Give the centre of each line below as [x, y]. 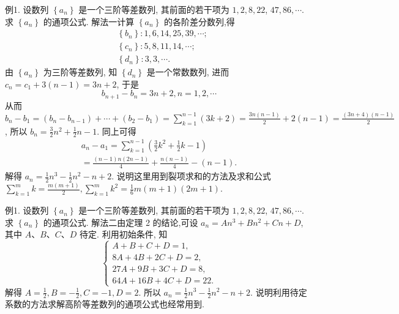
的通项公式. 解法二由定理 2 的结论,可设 [121, 222]
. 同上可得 [117, 131]
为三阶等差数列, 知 [80, 72]
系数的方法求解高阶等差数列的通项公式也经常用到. [105, 304]
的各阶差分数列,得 [199, 21]
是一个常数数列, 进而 [188, 72]
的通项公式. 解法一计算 [89, 21]
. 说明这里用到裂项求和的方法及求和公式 [191, 176]
